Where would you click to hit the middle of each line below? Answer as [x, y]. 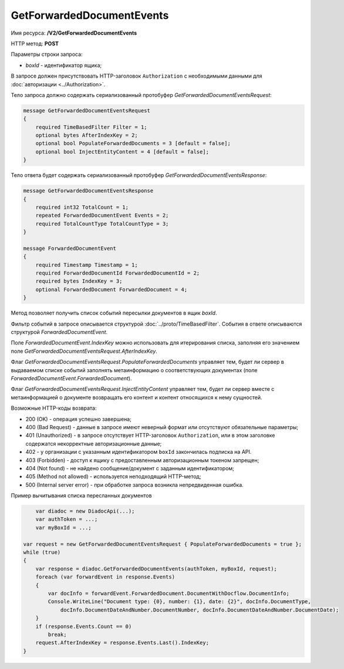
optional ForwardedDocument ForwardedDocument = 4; [112, 289]
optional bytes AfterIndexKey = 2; [87, 136]
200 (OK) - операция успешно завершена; [78, 419]
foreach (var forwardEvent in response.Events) [105, 577]
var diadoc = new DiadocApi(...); [85, 511]
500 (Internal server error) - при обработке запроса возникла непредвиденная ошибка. [134, 484]
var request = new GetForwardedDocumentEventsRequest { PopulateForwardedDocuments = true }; [163, 544]
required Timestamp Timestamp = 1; [87, 265]
